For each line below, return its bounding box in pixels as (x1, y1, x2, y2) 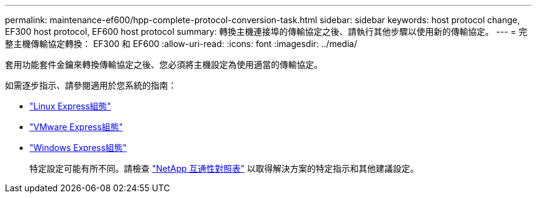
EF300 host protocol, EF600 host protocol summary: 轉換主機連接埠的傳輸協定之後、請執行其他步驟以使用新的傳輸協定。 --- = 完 (5, 26, 527, 37)
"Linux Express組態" (29, 101, 112, 111)
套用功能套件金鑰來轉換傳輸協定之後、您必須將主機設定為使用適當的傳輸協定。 (5, 59, 322, 70)
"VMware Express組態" (29, 122, 123, 132)
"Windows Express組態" (29, 142, 127, 153)
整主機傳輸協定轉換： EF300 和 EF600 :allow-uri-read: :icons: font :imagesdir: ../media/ (5, 38, 357, 49)
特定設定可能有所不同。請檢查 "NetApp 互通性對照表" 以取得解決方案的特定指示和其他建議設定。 (29, 163, 419, 174)
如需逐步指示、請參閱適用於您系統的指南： (5, 80, 177, 90)
